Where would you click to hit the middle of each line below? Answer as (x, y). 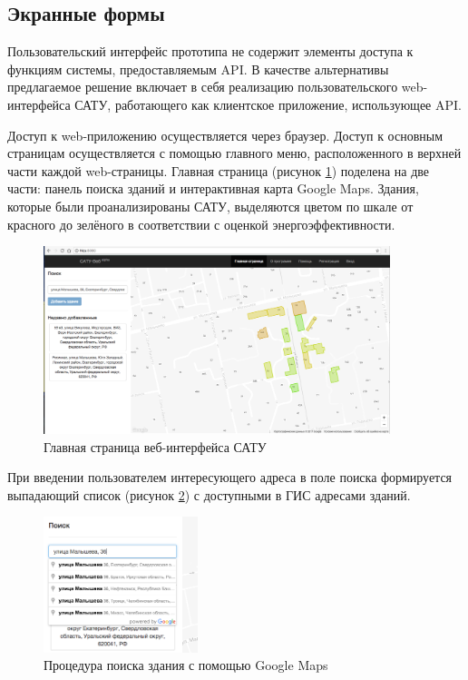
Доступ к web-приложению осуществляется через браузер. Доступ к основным (225, 135)
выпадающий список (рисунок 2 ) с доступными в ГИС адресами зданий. (209, 494)
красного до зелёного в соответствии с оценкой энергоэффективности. (201, 224)
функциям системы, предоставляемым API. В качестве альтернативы (198, 69)
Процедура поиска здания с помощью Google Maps (186, 665)
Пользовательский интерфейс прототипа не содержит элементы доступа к (210, 51)
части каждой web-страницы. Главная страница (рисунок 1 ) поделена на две (219, 170)
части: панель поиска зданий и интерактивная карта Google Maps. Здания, (213, 188)
